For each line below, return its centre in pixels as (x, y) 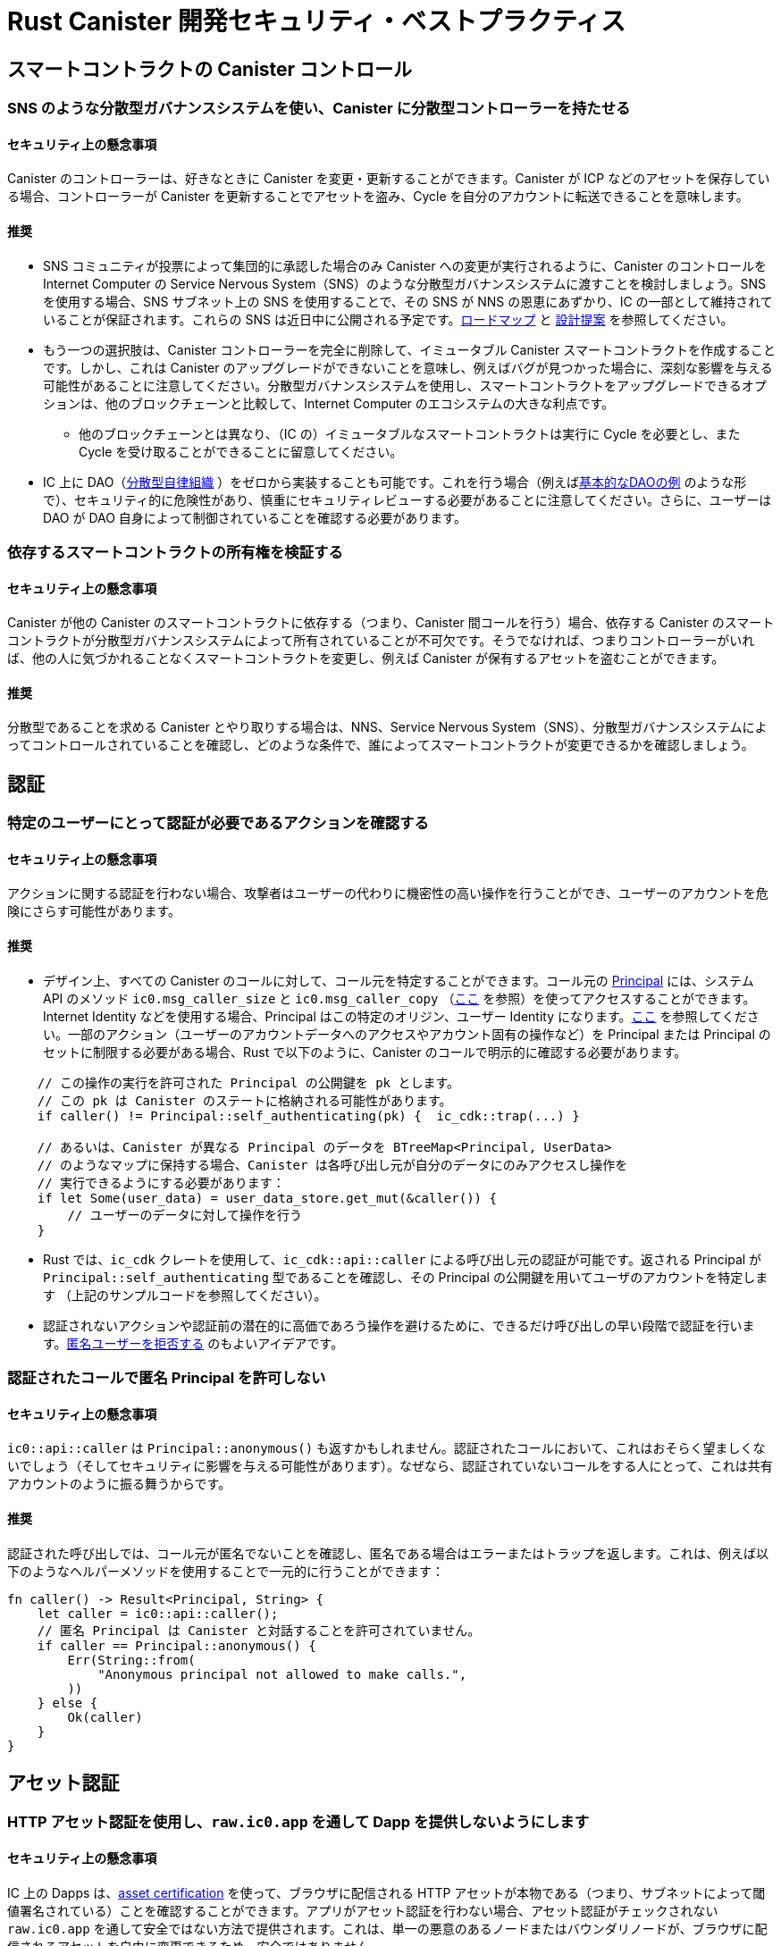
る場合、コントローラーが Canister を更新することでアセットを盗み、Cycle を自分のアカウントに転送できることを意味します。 (378, 197)
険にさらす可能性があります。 (94, 911)
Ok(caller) (105, 1717)
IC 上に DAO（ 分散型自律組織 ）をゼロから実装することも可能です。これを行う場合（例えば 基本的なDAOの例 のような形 (395, 482)
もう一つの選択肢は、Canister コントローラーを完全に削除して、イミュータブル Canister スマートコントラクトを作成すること (409, 349)
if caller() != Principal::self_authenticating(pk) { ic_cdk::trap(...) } (308, 1116)
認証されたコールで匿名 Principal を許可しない (167, 1378)
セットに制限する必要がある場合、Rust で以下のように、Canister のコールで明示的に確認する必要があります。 (365, 1052)
